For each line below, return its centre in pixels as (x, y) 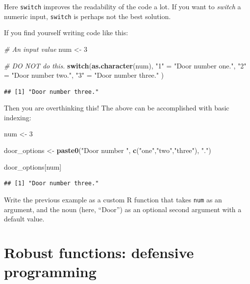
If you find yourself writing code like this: (66, 33)
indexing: (18, 117)
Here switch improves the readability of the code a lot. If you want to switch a (123, 6)
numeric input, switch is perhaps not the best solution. (87, 16)
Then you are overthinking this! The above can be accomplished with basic (117, 108)
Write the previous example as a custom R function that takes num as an (113, 199)
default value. (24, 219)
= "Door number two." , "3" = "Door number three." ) (84, 75)
